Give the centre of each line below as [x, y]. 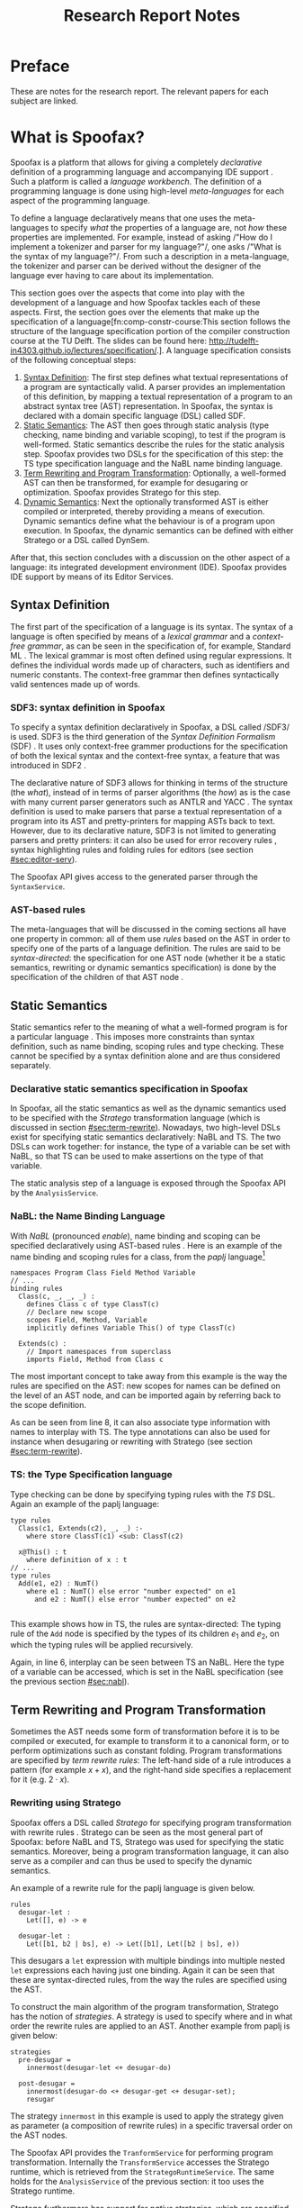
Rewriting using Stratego [66, 1803]
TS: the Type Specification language [92, 1475]
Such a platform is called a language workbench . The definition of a [136, 181]
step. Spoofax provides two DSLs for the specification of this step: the [153, 454]
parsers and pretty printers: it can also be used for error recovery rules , [144, 840]
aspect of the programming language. [80, 200]
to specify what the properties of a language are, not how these [169, 227]
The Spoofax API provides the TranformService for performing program [142, 2152]
